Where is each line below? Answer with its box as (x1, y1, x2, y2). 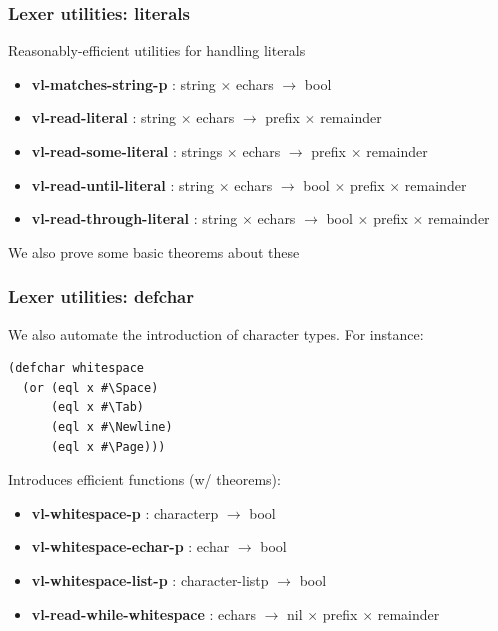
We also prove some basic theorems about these (8, 241, 300, 262)
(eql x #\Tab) (50, 400, 145, 415)
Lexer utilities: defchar (8, 284, 195, 309)
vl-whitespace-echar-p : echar (31, 536, 230, 557)
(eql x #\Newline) (50, 419, 173, 434)
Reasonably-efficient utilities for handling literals (8, 40, 306, 61)
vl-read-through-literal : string (31, 208, 238, 229)
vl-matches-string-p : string (31, 73, 216, 94)
